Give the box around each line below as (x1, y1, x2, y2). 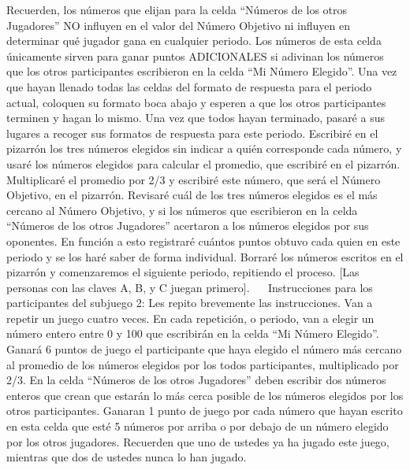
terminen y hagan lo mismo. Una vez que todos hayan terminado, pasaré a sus (6, 109, 385, 126)
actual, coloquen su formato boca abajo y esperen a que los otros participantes (6, 94, 386, 110)
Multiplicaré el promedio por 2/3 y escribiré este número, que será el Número (6, 171, 381, 187)
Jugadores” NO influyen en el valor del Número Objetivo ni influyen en (6, 17, 350, 33)
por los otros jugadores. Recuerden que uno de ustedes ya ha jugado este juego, (6, 433, 389, 450)
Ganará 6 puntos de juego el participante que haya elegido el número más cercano (6, 341, 402, 357)
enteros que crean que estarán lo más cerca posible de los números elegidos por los (6, 387, 404, 403)
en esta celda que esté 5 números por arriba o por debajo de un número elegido (6, 418, 389, 435)
